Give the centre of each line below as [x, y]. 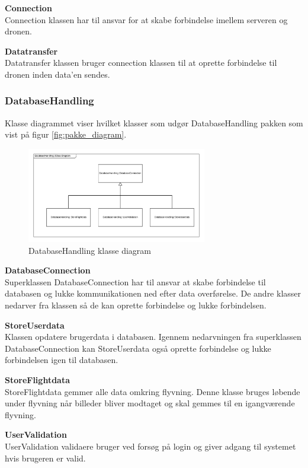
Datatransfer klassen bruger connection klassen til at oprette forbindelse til [141, 63]
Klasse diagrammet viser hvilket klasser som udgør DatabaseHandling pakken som [154, 122]
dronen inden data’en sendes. [57, 74]
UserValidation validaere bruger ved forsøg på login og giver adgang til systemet [150, 446]
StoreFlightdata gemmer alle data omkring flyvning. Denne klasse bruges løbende [153, 391]
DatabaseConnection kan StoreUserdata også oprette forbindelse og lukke [138, 348]
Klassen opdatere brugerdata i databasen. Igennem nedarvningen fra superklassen [153, 337]
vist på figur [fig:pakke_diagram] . [66, 134]
